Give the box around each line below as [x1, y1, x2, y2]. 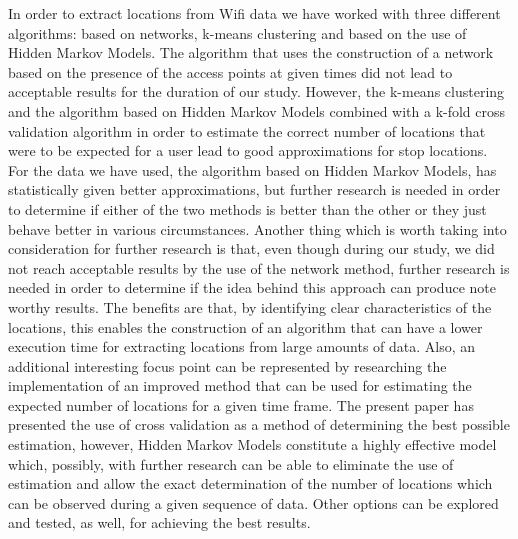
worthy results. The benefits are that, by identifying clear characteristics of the [8, 296, 492, 317]
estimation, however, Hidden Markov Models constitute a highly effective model [8, 434, 497, 455]
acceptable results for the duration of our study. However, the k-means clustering [8, 81, 505, 102]
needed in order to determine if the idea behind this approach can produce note [8, 277, 496, 298]
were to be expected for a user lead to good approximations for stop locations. [8, 140, 488, 161]
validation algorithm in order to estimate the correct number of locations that [8, 120, 486, 141]
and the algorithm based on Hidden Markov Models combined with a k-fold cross [8, 100, 506, 121]
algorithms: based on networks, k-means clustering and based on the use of [8, 22, 467, 43]
